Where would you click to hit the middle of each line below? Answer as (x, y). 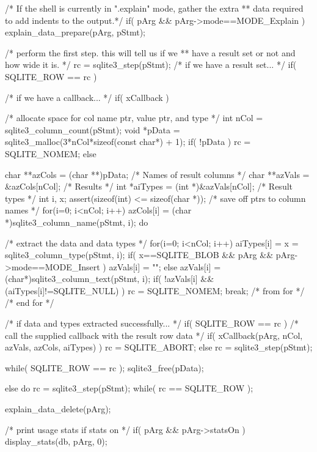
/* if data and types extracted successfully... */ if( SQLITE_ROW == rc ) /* (152, 323)
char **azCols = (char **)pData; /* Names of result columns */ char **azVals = (157, 174)
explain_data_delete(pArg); (58, 409)
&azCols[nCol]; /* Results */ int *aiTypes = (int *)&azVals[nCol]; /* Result (149, 186)
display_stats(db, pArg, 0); (56, 441)
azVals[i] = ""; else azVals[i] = (165, 266)
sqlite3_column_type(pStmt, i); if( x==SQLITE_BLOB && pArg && (139, 255)
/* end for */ (30, 302)
